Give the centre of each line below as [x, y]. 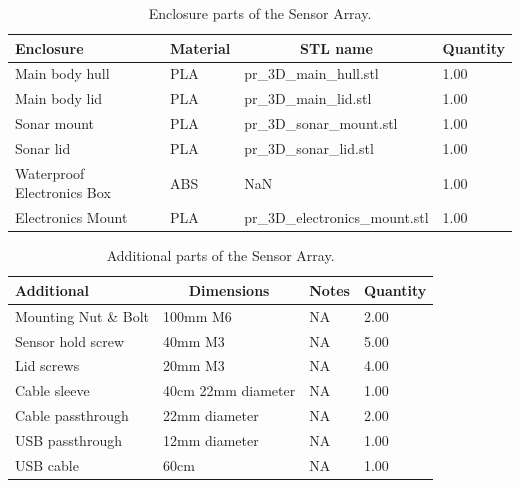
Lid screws [47, 365]
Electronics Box [63, 192]
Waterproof [50, 172]
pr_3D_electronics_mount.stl [336, 217]
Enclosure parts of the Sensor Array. [260, 13]
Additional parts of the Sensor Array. [220, 255]
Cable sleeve [52, 390]
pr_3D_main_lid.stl [308, 98]
